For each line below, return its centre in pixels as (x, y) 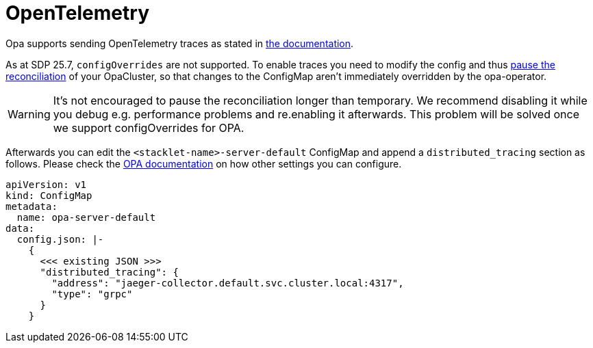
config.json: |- (60, 239)
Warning (29, 114)
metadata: (31, 206)
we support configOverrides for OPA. (149, 128)
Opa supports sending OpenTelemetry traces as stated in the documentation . (180, 43)
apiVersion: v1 (46, 184)
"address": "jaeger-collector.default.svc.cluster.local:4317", (228, 283)
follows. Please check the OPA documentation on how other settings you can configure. (204, 163)
